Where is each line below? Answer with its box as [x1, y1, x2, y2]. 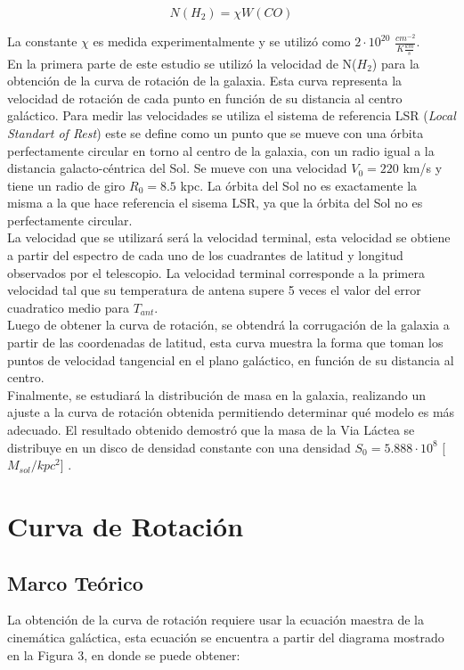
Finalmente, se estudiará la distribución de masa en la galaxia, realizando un [7, 385, 427, 404]
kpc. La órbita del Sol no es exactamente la [180, 176, 418, 194]
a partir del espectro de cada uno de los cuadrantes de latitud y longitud [7, 246, 403, 265]
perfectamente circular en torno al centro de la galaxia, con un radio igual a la [7, 141, 435, 159]
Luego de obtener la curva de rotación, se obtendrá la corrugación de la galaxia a [7, 315, 450, 334]
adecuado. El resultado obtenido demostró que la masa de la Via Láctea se [7, 421, 415, 439]
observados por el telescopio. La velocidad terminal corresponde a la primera [7, 263, 425, 282]
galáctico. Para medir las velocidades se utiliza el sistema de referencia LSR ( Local [7, 106, 456, 125]
